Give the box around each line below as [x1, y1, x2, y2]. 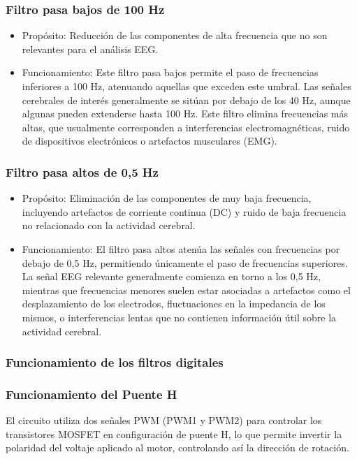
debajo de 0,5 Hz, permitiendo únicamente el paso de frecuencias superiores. [22, 255, 348, 270]
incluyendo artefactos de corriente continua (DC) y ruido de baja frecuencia [22, 204, 347, 219]
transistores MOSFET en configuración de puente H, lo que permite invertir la [6, 426, 342, 441]
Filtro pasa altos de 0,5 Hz [6, 163, 159, 180]
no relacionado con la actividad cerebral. [22, 218, 196, 233]
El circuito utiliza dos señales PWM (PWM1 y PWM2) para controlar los [6, 413, 322, 428]
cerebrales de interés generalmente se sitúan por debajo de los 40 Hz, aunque [22, 92, 351, 107]
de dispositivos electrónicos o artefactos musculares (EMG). [22, 133, 277, 148]
